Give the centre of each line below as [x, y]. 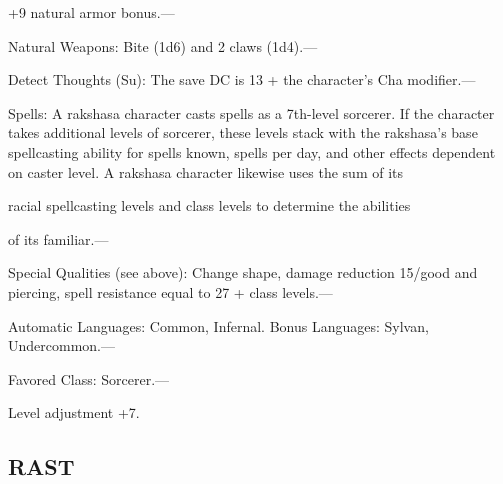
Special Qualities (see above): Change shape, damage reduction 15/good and [243, 272]
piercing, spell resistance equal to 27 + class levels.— [170, 291]
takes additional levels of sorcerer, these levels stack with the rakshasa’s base [243, 132]
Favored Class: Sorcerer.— [89, 378]
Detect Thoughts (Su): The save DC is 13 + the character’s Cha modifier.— [242, 79]
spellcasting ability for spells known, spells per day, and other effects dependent [252, 151]
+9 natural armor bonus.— [91, 12]
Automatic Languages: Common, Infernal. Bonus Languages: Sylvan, [218, 325]
